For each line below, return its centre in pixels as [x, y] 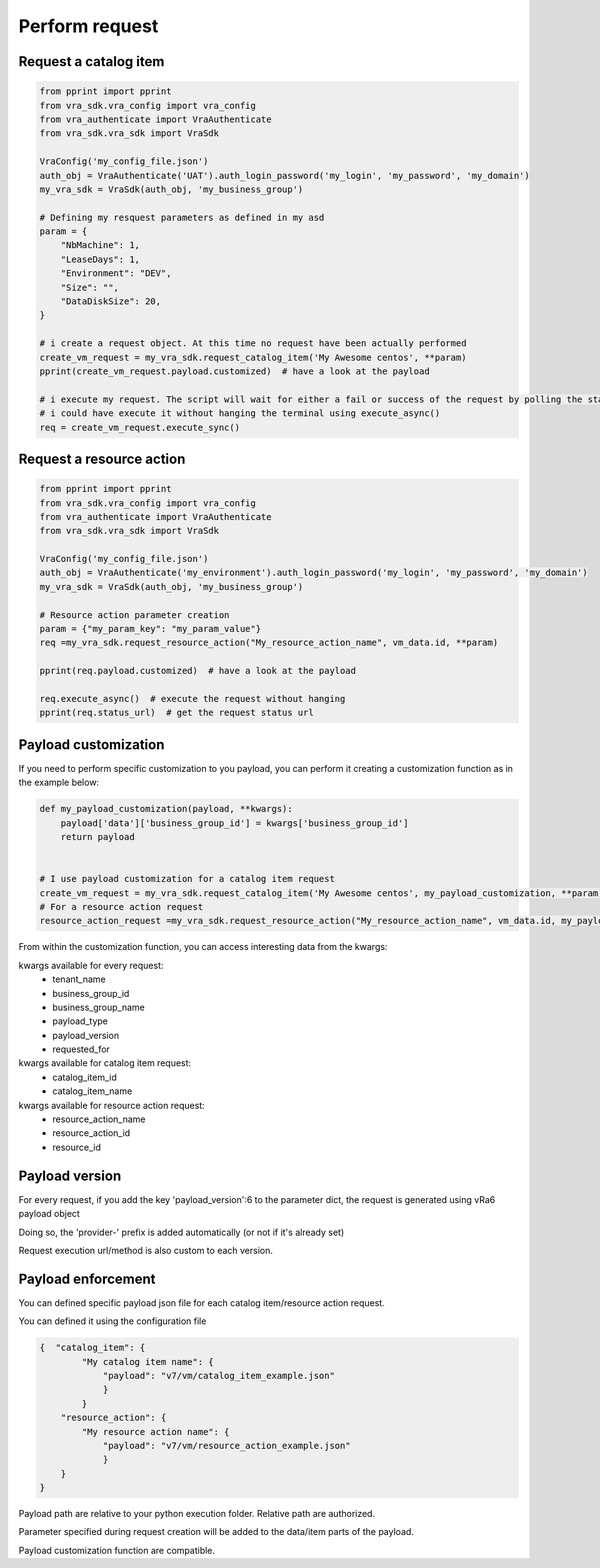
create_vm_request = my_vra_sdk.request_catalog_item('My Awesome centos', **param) [253, 357]
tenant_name [79, 979]
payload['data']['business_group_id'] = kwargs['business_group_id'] [234, 823]
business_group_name [98, 1007]
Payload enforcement [87, 1278]
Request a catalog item [91, 61]
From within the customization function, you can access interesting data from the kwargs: [203, 947]
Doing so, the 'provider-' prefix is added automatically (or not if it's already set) [181, 1232]
